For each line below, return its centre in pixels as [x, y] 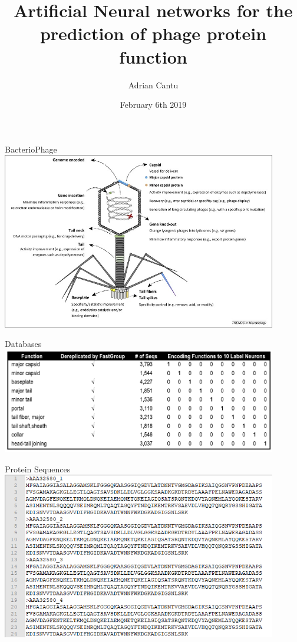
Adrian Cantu [153, 85]
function [153, 56]
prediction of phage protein [153, 33]
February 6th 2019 [153, 105]
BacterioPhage [31, 149]
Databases [23, 344]
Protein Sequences [38, 469]
